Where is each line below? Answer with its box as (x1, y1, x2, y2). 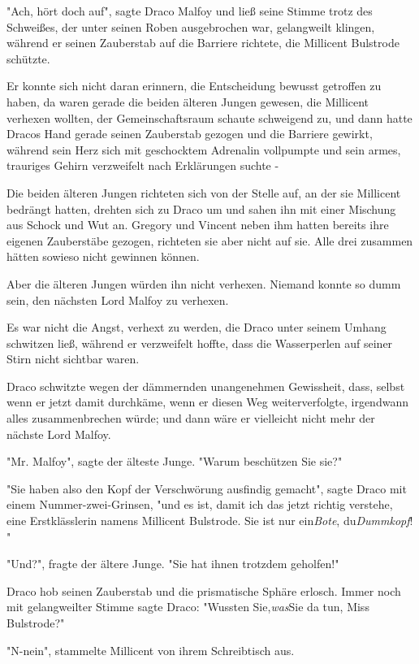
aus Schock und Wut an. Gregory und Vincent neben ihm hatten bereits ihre (6, 216, 389, 233)
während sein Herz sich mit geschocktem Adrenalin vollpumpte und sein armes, (6, 141, 401, 158)
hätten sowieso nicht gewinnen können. (6, 248, 200, 265)
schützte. (6, 50, 50, 67)
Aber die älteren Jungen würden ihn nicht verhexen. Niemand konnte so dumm (6, 275, 401, 292)
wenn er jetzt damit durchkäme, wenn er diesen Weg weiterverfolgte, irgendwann (6, 393, 408, 410)
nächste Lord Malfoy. (6, 425, 111, 442)
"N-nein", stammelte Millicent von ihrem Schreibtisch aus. (6, 641, 295, 658)
